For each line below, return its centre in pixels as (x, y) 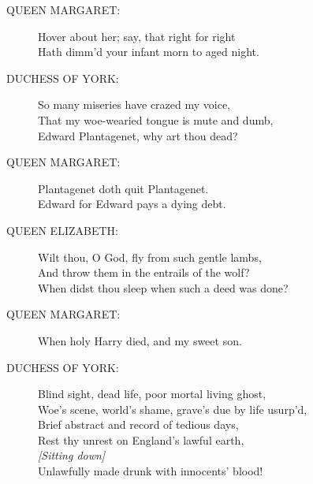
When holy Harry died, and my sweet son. (140, 340)
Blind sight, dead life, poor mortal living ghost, (152, 394)
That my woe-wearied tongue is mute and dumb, (156, 119)
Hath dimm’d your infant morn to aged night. (149, 52)
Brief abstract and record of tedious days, (138, 424)
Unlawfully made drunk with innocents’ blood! (151, 471)
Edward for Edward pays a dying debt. (132, 204)
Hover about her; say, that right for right (137, 36)
